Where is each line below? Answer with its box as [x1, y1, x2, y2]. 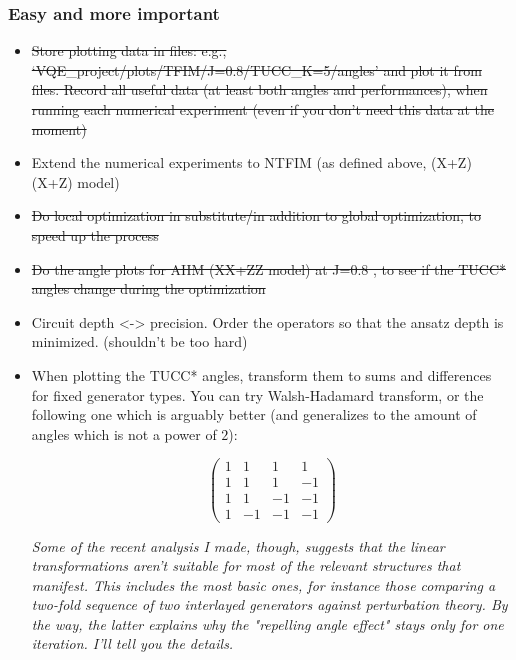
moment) [31, 118, 87, 139]
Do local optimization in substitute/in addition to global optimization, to [31, 205, 481, 226]
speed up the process [31, 224, 159, 245]
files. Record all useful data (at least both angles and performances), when [31, 79, 488, 100]
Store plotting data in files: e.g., [31, 40, 227, 61]
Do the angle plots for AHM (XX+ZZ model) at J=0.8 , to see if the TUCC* [31, 258, 507, 279]
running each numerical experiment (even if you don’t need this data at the [31, 99, 495, 119]
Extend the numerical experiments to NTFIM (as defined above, [31, 152, 427, 173]
